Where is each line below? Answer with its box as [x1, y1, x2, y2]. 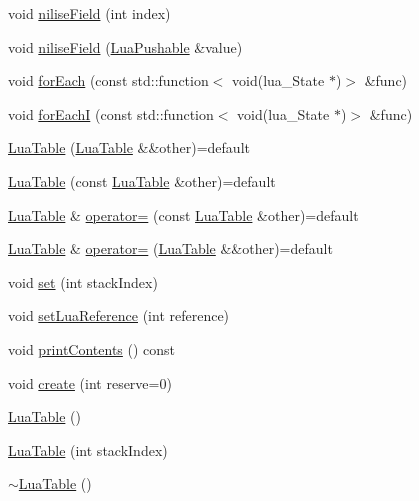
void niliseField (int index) [8, 3, 171, 23]
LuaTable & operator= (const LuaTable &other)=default [8, 204, 359, 225]
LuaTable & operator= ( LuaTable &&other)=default [8, 238, 333, 259]
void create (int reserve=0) [8, 372, 172, 393]
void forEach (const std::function [8, 70, 209, 91]
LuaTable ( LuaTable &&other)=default [8, 137, 250, 158]
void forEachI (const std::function [8, 103, 214, 124]
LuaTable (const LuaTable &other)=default [8, 170, 276, 191]
